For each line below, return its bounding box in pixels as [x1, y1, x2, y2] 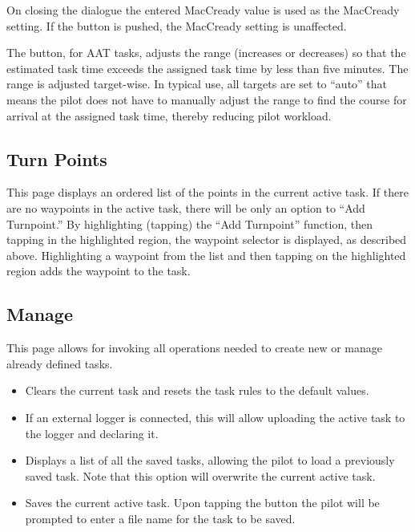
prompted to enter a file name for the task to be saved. [25, 510, 296, 526]
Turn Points [6, 146, 107, 171]
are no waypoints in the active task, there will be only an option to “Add [6, 199, 365, 216]
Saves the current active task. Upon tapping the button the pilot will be [25, 494, 380, 511]
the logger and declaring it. [25, 424, 159, 441]
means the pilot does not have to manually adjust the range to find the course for [6, 91, 407, 108]
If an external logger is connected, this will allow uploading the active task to [25, 408, 405, 425]
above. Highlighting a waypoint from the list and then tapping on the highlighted [6, 246, 406, 263]
